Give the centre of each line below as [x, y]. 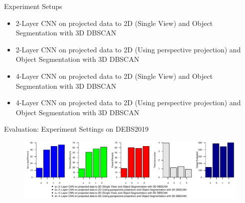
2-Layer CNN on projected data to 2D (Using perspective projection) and [128, 49]
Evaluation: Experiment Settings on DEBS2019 [76, 129]
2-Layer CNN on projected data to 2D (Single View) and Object [114, 23]
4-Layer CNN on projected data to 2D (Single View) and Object [114, 76]
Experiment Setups [33, 6]
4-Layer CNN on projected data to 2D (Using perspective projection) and [128, 102]
